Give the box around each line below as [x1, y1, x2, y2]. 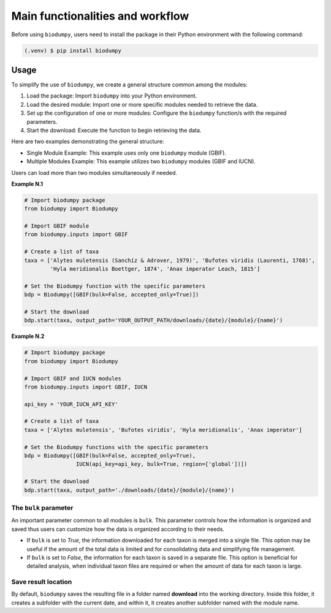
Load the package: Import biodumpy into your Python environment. [26, 92, 197, 99]
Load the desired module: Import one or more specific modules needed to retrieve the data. [26, 101, 258, 108]
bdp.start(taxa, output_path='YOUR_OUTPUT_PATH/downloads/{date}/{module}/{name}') [24, 317, 283, 324]
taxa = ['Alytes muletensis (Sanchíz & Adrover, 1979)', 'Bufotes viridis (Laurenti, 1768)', [24, 256, 316, 264]
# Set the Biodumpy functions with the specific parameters [24, 444, 209, 450]
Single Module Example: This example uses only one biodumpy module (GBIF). [26, 149, 227, 156]
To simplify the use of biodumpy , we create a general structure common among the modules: [11, 81, 248, 88]
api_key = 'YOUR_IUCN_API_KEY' [24, 401, 119, 407]
